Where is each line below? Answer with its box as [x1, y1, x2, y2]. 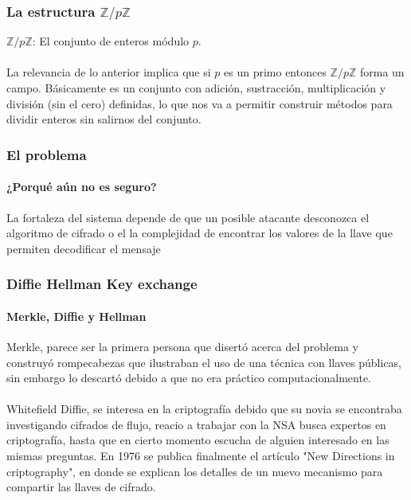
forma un [359, 64, 405, 80]
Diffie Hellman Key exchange [6, 274, 198, 294]
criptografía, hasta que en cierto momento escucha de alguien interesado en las [6, 432, 389, 448]
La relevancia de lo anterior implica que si [6, 64, 211, 80]
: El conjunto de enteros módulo [32, 33, 190, 49]
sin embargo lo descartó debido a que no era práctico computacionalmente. [6, 369, 372, 386]
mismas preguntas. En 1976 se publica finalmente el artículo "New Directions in [6, 447, 395, 464]
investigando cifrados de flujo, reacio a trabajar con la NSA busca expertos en [6, 416, 386, 432]
